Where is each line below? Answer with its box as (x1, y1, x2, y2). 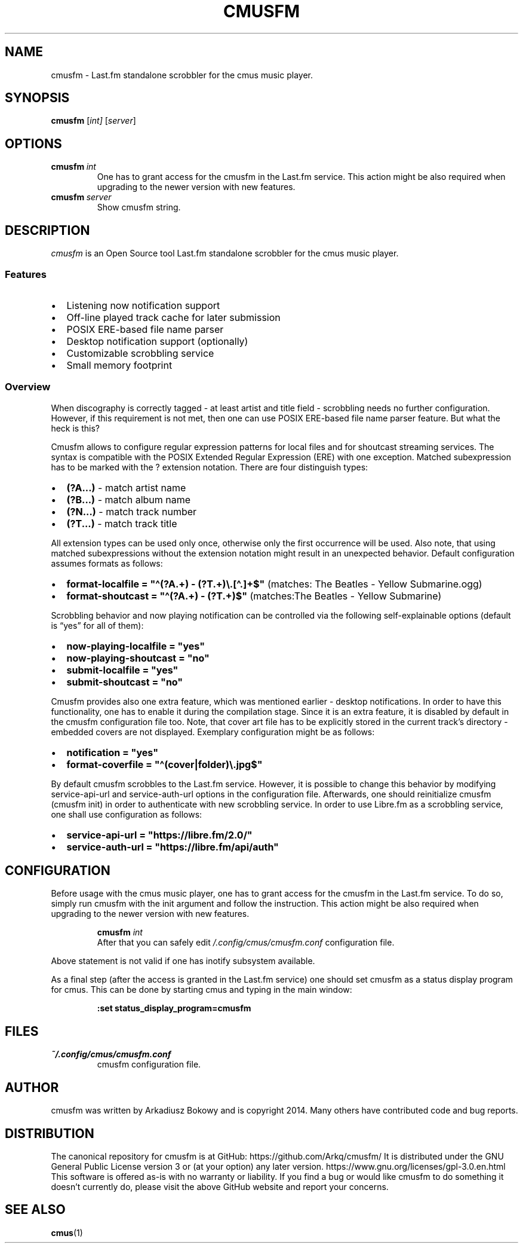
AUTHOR (5, 1079, 59, 1095)
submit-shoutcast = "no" (66, 675, 183, 688)
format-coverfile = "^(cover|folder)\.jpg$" (66, 758, 263, 770)
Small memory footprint (66, 359, 173, 371)
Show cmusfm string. (97, 202, 181, 213)
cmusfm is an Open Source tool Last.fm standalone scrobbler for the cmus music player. (51, 248, 399, 259)
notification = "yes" (66, 746, 158, 758)
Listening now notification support (66, 299, 220, 311)
